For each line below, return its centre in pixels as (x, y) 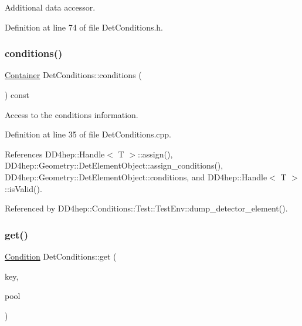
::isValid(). (23, 188)
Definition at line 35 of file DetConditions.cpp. (88, 134)
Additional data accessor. (50, 7)
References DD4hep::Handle (55, 154)
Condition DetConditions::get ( (61, 256)
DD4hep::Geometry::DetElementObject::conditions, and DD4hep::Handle (136, 177)
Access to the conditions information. (72, 114)
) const (17, 95)
